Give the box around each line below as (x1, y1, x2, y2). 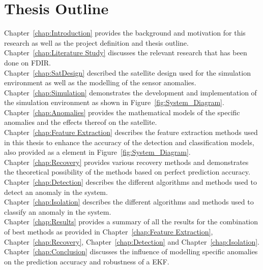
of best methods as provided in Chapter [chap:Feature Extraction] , (4, 226, 213, 237)
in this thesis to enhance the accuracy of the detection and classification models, (4, 137, 254, 147)
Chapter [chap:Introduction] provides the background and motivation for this (4, 27, 246, 38)
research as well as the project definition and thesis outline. (4, 37, 189, 48)
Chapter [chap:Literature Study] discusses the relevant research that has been (4, 47, 247, 58)
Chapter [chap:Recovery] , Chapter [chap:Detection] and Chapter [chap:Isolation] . (4, 236, 259, 247)
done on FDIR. (4, 57, 51, 68)
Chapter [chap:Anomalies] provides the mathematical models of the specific (4, 107, 240, 117)
